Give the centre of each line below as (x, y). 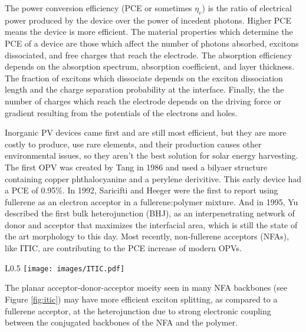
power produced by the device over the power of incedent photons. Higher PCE (148, 20)
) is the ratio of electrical (247, 8)
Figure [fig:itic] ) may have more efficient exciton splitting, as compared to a (141, 299)
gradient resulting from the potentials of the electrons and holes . (121, 112)
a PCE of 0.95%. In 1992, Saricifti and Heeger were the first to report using (142, 190)
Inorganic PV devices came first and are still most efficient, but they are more (146, 132)
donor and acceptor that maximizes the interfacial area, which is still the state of (151, 224)
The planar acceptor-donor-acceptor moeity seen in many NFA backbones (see (146, 287)
